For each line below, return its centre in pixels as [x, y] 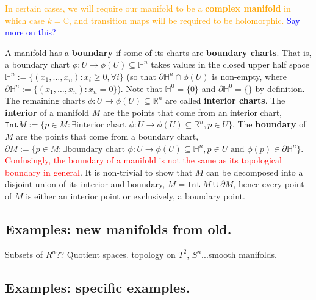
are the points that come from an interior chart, [192, 112]
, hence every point [269, 184]
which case [25, 20]
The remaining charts [45, 100]
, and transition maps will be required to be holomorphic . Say [184, 20]
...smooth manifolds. [239, 254]
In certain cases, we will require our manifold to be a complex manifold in [148, 8]
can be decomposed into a [255, 172]
